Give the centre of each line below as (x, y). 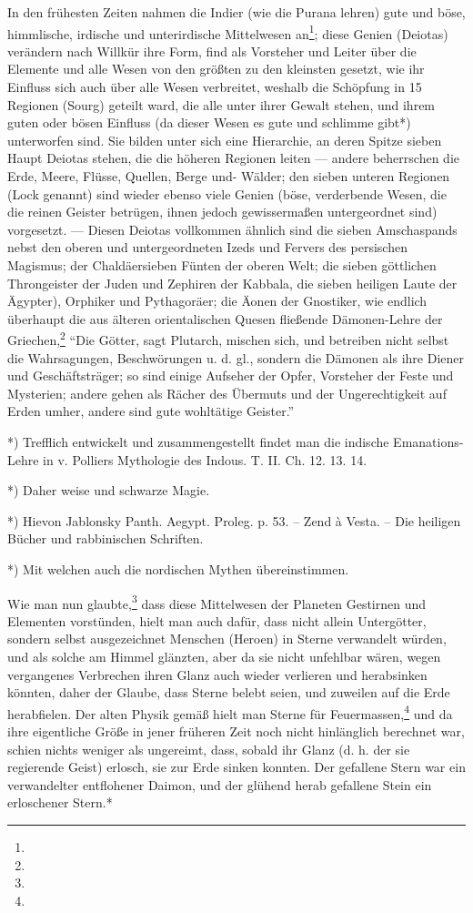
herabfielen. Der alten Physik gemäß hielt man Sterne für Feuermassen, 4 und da (230, 712)
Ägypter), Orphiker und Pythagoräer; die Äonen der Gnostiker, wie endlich (217, 301)
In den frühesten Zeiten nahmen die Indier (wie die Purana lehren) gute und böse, (236, 12)
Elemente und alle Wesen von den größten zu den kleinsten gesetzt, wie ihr (216, 69)
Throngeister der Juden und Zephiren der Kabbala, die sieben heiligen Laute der (232, 283)
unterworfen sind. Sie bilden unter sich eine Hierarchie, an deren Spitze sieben (225, 140)
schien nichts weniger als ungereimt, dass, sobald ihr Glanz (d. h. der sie (209, 749)
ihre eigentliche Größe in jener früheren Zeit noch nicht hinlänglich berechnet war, (236, 731)
